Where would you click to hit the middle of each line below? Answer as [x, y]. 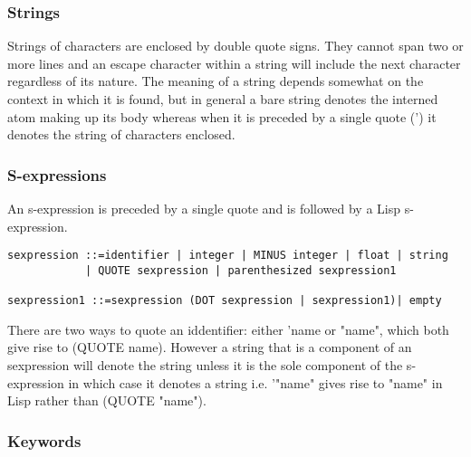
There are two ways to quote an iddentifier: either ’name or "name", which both [228, 329]
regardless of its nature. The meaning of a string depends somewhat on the [216, 81]
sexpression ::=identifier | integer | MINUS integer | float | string [228, 256]
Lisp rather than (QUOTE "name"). [107, 400]
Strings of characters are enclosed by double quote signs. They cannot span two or [235, 46]
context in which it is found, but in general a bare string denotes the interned [223, 99]
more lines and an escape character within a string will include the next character [234, 63]
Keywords [44, 440]
